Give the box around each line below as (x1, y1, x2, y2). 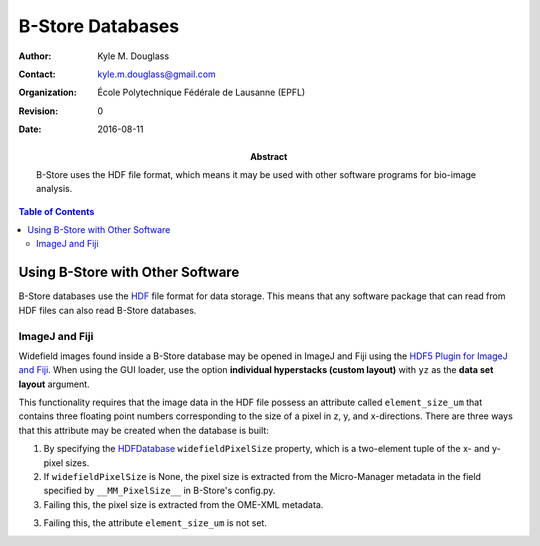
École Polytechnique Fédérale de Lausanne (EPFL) (97, 86, 306, 99)
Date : (18, 123, 42, 135)
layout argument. (18, 378, 90, 390)
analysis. (36, 183, 73, 195)
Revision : (18, 105, 59, 117)
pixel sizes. (43, 456, 90, 469)
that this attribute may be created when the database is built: (18, 424, 269, 436)
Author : (18, 50, 52, 62)
